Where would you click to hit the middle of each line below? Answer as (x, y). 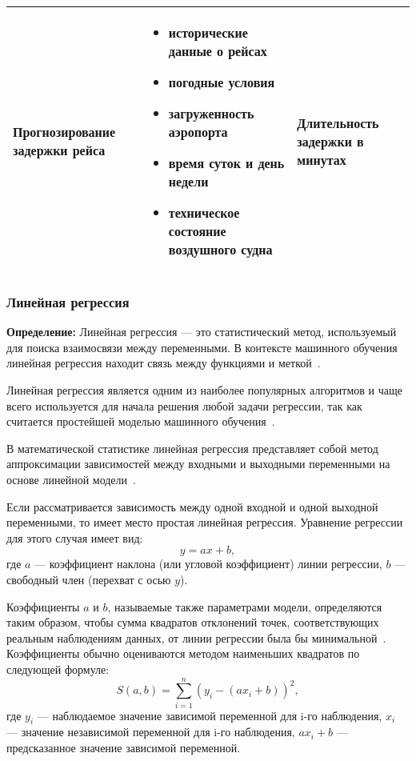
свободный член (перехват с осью (89, 579)
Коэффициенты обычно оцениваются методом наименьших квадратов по (183, 653)
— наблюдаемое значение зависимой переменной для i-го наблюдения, (210, 715)
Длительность (338, 122)
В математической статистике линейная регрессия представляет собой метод (192, 448)
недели (188, 181)
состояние (197, 231)
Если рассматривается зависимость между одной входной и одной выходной (192, 506)
